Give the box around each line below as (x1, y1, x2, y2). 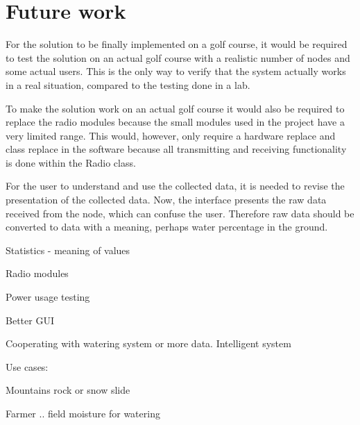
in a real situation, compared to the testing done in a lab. (6, 77, 250, 92)
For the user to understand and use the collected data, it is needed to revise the (6, 178, 345, 193)
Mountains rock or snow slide (6, 383, 130, 397)
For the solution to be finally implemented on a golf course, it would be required (6, 37, 348, 51)
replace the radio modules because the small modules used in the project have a (6, 115, 345, 129)
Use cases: (6, 359, 49, 374)
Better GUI (6, 312, 54, 327)
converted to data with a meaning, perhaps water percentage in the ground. (6, 219, 328, 234)
